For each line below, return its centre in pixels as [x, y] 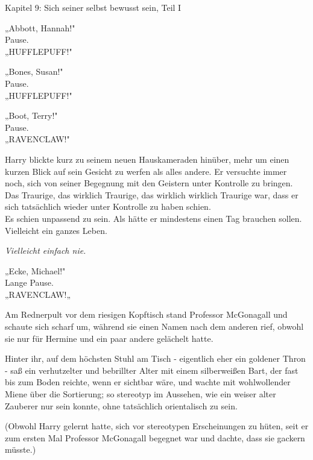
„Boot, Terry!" [31, 115]
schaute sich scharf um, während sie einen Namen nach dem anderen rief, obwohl [154, 326]
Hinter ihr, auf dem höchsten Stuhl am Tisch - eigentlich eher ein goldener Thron [155, 358]
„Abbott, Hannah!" [40, 27]
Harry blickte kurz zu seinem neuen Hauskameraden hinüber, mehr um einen [147, 159]
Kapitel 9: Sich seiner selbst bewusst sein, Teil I [93, 7]
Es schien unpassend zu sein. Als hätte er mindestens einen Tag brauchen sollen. [153, 218]
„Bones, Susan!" [34, 71]
